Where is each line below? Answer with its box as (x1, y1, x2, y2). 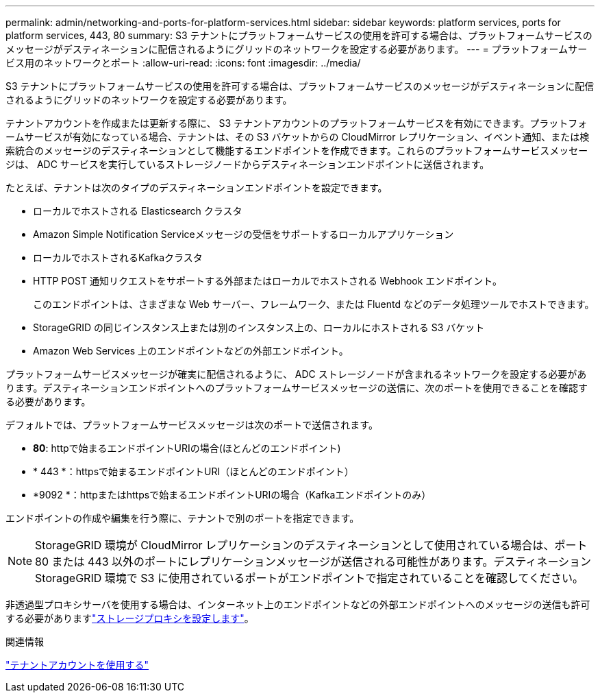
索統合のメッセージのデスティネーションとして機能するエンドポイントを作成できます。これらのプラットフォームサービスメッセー (5, 145, 588, 156)
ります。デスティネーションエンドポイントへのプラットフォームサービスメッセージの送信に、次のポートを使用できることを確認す (5, 382, 588, 394)
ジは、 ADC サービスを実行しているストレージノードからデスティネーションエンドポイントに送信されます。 (5, 158, 490, 170)
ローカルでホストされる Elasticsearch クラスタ (33, 205, 242, 217)
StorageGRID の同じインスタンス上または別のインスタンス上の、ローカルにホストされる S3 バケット (33, 322, 485, 333)
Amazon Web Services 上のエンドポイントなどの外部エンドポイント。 (33, 345, 349, 357)
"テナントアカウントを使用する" (5, 659, 149, 671)
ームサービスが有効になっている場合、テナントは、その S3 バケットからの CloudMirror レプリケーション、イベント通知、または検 (5, 131, 590, 143)
